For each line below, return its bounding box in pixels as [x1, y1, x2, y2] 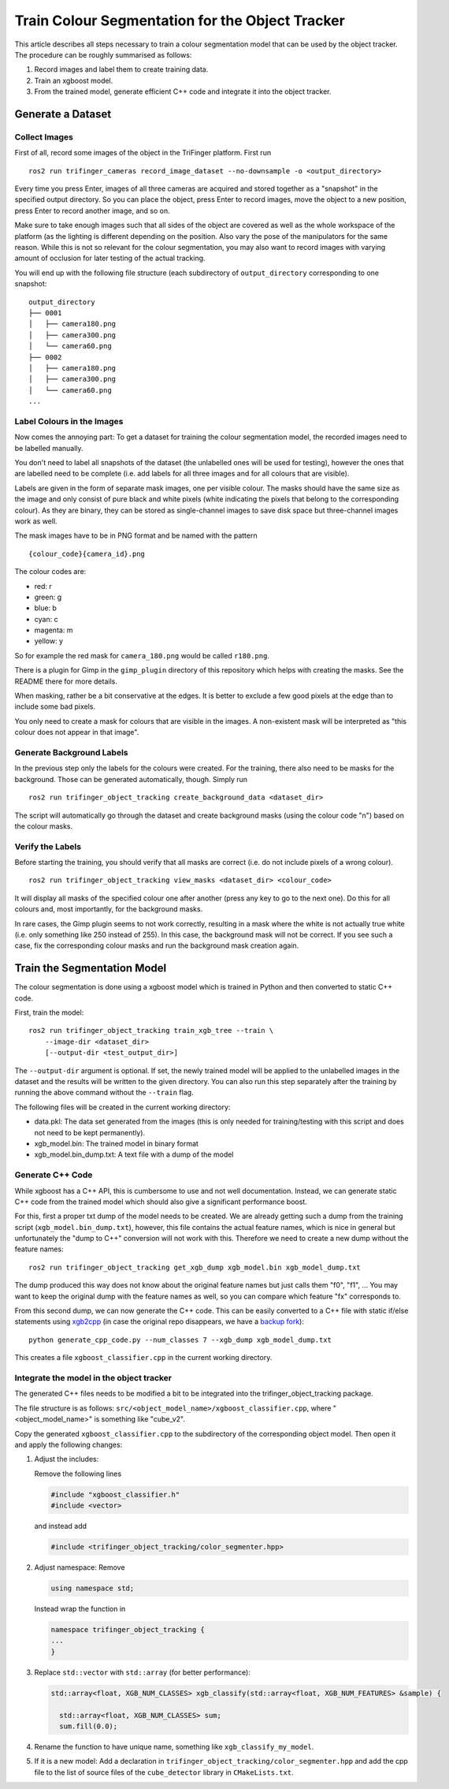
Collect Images [14, 131, 74, 142]
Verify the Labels [14, 840, 82, 852]
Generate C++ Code [14, 1169, 93, 1180]
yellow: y [34, 636, 63, 646]
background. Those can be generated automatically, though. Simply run [14, 774, 248, 784]
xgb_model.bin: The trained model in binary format [34, 1139, 199, 1148]
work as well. [14, 516, 58, 526]
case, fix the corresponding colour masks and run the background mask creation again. [14, 941, 299, 950]
